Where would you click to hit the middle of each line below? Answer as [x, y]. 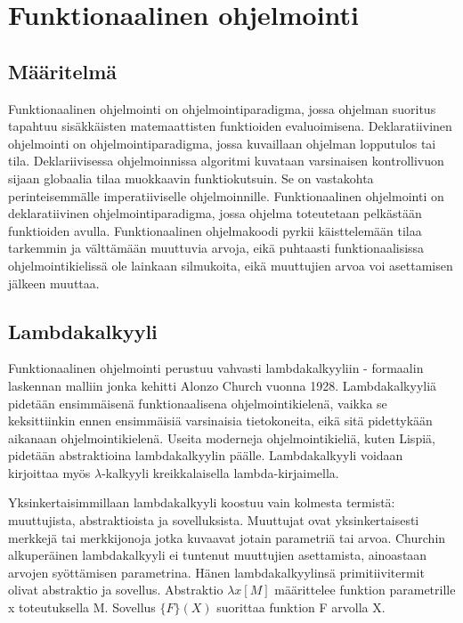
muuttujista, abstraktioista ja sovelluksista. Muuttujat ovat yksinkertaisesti [214, 520]
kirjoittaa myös [49, 472]
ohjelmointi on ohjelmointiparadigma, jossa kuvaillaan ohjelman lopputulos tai [222, 143]
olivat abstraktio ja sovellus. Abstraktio [116, 590]
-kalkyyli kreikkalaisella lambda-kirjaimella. [220, 472]
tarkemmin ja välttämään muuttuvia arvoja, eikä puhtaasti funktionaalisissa [216, 248]
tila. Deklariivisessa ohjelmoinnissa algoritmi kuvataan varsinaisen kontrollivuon [226, 161]
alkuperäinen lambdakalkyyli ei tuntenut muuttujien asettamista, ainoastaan [218, 555]
